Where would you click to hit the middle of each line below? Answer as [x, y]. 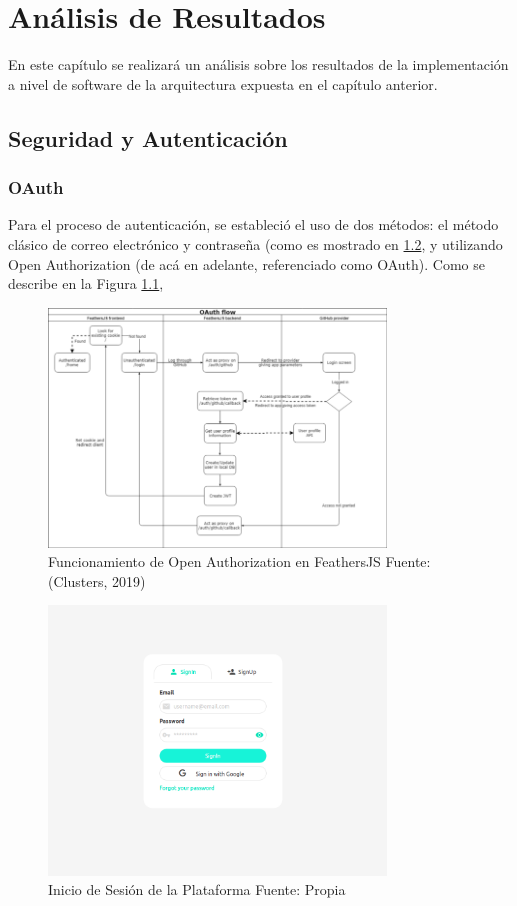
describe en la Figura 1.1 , [86, 283]
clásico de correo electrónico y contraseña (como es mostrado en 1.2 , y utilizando [255, 243]
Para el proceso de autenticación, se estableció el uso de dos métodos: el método [253, 224]
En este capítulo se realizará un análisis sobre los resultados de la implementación [258, 64]
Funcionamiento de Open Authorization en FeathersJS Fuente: [239, 561]
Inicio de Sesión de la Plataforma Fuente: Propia [197, 889]
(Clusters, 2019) [97, 580]
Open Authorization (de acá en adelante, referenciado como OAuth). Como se [246, 263]
